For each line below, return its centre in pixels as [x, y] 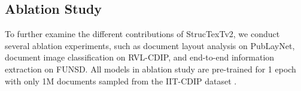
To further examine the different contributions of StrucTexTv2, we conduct [142, 34]
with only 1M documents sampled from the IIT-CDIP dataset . [121, 81]
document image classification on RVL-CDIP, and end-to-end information [140, 57]
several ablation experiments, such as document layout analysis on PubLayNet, [150, 45]
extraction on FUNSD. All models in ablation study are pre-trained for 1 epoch [150, 69]
